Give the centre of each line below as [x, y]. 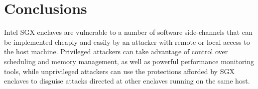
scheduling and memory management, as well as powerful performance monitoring [129, 61]
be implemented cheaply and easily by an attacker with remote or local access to [127, 42]
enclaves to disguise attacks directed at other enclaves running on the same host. [127, 81]
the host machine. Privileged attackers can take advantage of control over [116, 51]
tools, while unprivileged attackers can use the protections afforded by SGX [119, 71]
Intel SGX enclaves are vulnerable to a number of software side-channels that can [128, 32]
